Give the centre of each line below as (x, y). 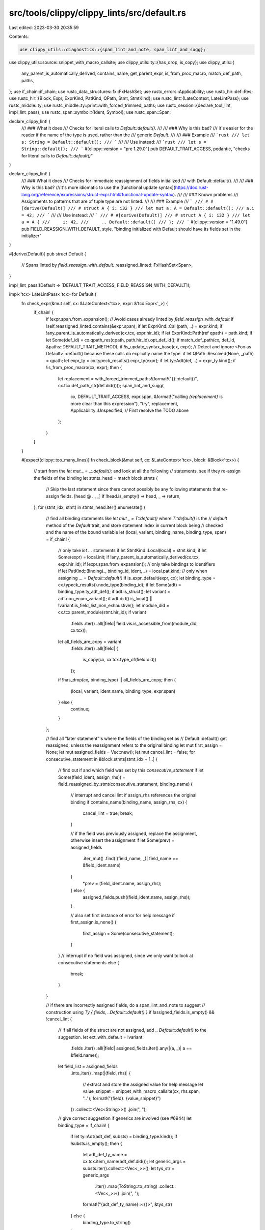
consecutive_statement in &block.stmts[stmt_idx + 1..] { (102, 759)
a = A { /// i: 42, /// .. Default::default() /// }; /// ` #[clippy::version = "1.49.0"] (134, 222)
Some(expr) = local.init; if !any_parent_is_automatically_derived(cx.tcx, (129, 557)
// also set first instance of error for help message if (123, 915)
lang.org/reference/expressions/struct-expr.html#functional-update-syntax (97, 194)
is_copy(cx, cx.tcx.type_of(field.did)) (119, 660)
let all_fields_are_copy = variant (90, 642)
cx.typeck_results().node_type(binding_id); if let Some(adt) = (120, 584)
